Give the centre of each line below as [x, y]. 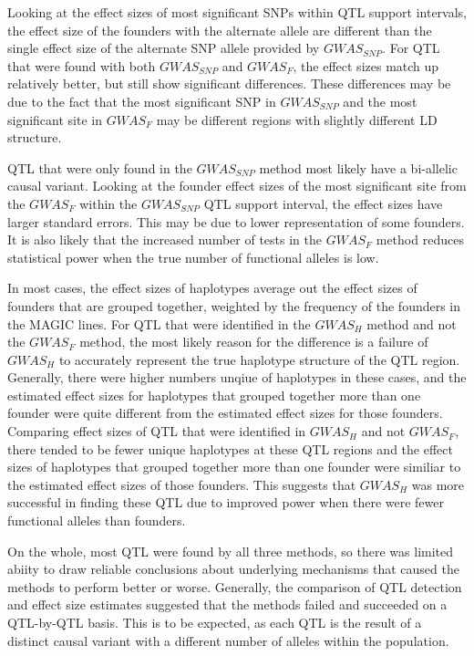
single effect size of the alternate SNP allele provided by [164, 48]
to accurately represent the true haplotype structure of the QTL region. [259, 359]
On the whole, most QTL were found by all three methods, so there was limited [231, 551]
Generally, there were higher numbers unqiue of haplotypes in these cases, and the [237, 377]
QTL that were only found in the [100, 167]
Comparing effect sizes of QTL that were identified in [157, 431]
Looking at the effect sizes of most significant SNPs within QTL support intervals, [237, 12]
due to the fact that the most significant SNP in [142, 101]
